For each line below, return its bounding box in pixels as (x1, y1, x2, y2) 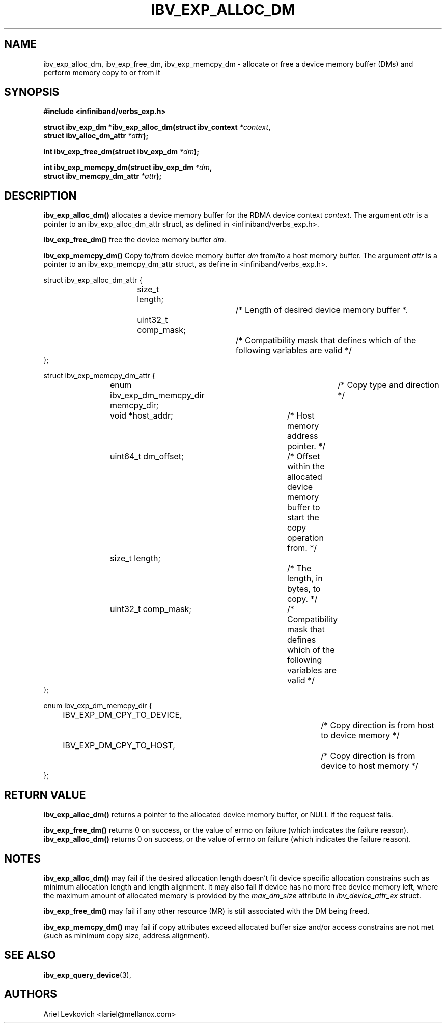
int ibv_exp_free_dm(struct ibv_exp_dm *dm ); (43, 147, 200, 156)
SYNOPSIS (4, 86, 60, 99)
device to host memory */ (321, 761, 419, 771)
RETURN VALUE (4, 788, 86, 801)
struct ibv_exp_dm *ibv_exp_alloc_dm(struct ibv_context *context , (43, 123, 271, 132)
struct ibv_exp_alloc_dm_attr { (43, 275, 143, 285)
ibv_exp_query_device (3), (43, 970, 131, 979)
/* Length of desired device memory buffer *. (235, 304, 408, 315)
